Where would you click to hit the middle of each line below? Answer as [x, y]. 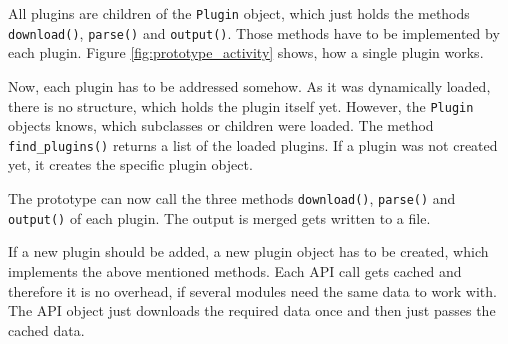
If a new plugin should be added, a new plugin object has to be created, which [248, 251]
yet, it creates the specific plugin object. [130, 164]
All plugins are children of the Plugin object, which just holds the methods [239, 13]
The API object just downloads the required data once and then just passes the [252, 310]
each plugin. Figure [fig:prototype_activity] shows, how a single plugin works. [246, 52]
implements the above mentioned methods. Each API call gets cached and [235, 270]
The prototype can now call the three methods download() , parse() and [232, 198]
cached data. [46, 329]
